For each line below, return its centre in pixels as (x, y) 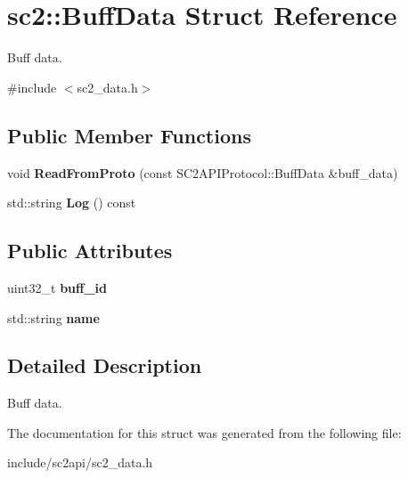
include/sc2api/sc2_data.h (80, 462)
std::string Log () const (72, 203)
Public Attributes (90, 251)
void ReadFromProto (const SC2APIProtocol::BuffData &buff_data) (203, 172)
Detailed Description (105, 365)
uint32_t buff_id (57, 287)
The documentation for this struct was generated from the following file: (204, 432)
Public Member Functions (129, 135)
